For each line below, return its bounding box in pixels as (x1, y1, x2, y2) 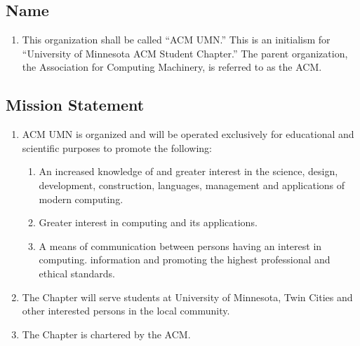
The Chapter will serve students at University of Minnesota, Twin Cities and (22, 289, 353, 304)
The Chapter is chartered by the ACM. (22, 326, 191, 341)
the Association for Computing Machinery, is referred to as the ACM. (22, 60, 322, 74)
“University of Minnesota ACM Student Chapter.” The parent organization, (22, 46, 348, 60)
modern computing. (39, 191, 124, 206)
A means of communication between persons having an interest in (39, 238, 322, 253)
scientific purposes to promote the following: (22, 140, 212, 155)
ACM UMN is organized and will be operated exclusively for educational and (22, 127, 354, 141)
